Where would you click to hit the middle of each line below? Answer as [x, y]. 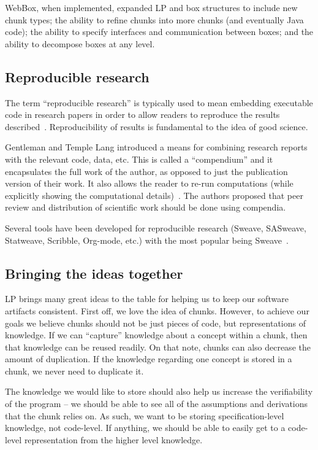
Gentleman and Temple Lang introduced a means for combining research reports [156, 147]
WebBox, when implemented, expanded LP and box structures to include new [151, 7]
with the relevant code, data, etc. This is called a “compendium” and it [139, 159]
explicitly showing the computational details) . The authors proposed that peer [154, 195]
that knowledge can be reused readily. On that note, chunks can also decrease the [158, 347]
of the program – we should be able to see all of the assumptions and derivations [157, 404]
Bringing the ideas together [94, 273]
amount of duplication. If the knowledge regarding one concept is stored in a [149, 359]
